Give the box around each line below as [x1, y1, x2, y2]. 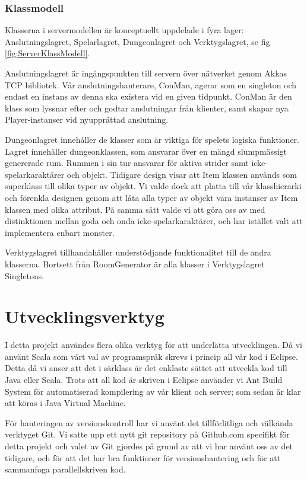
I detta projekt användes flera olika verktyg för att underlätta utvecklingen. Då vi [5, 339, 303, 351]
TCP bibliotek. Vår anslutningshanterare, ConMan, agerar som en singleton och [5, 78, 297, 91]
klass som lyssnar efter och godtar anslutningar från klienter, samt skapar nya [5, 101, 289, 114]
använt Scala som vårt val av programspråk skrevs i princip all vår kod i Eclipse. [5, 350, 298, 362]
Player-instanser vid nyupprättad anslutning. [5, 113, 169, 126]
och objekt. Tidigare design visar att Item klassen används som [67, 168, 297, 180]
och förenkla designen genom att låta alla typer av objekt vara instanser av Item [5, 191, 298, 203]
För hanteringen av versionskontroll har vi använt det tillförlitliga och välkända [5, 416, 293, 429]
